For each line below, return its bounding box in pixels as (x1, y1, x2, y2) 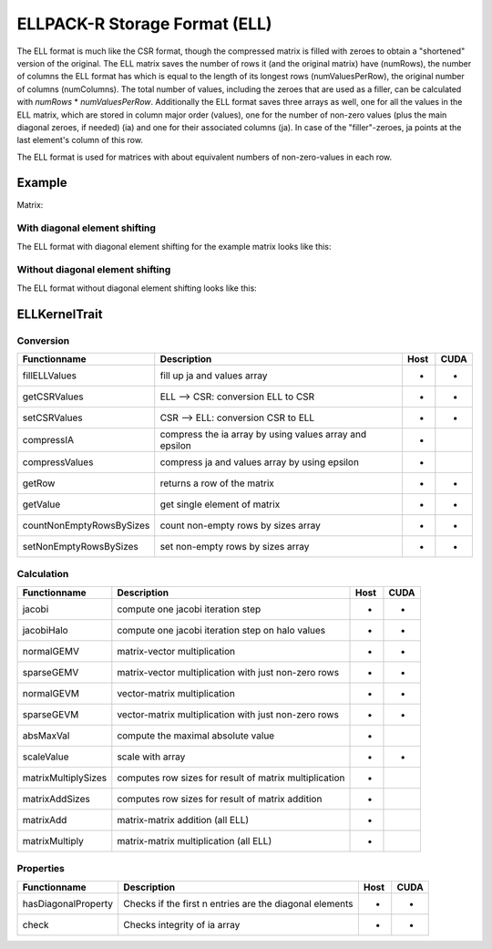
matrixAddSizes (22, 792, 90, 805)
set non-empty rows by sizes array (159, 541, 310, 553)
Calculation (16, 568, 69, 581)
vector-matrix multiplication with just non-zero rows (117, 707, 339, 720)
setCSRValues (22, 411, 84, 424)
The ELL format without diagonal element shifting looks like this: (16, 283, 257, 294)
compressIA (22, 434, 75, 447)
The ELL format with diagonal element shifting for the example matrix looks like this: (16, 241, 332, 252)
